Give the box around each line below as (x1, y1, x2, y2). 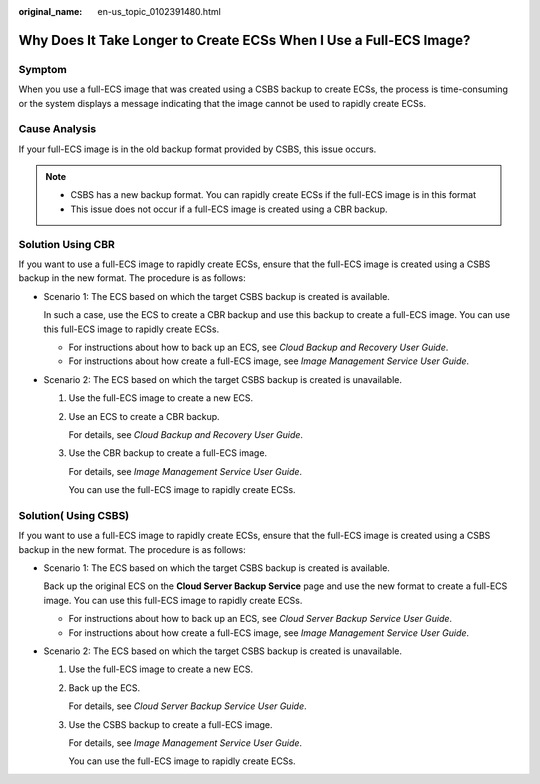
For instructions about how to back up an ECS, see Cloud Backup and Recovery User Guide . (68, 341, 449, 353)
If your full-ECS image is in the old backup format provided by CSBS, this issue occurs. (18, 143, 377, 155)
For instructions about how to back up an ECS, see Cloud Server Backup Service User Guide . (68, 613, 453, 625)
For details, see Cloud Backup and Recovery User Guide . (68, 428, 304, 440)
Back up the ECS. (68, 681, 141, 694)
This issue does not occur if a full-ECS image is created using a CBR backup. (70, 203, 389, 215)
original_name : (18, 6, 83, 17)
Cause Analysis (18, 122, 97, 136)
